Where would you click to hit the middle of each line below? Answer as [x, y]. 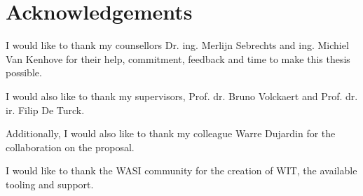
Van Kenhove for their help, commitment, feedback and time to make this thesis [178, 58]
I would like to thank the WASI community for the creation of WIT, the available [181, 170]
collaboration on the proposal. [70, 147]
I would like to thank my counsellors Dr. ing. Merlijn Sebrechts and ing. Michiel [177, 45]
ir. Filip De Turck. [45, 110]
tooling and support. [50, 184]
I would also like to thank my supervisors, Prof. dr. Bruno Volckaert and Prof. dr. [182, 96]
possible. [24, 72]
